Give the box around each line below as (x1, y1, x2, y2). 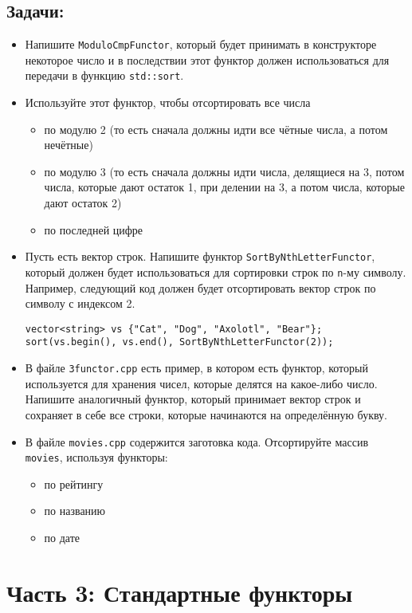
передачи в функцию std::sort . (25, 67, 184, 84)
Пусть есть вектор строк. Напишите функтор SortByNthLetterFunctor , (25, 248, 375, 265)
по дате (44, 529, 80, 546)
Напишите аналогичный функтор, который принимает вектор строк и (25, 391, 361, 407)
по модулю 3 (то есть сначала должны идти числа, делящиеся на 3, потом (44, 163, 405, 179)
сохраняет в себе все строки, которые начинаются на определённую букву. (25, 406, 387, 422)
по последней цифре (44, 221, 143, 238)
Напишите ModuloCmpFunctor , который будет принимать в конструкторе (25, 36, 377, 53)
